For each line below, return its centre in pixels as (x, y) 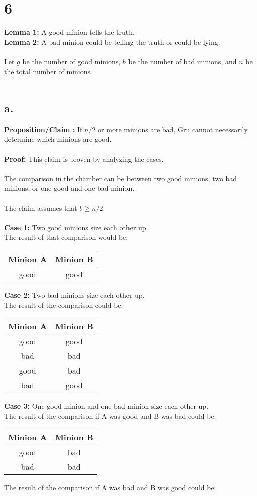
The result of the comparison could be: (64, 304)
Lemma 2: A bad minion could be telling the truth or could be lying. (112, 41)
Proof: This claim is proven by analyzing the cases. (84, 158)
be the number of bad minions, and (182, 61)
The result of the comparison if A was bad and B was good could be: (110, 488)
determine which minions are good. (58, 139)
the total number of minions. (48, 71)
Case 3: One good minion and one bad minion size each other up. (106, 406)
